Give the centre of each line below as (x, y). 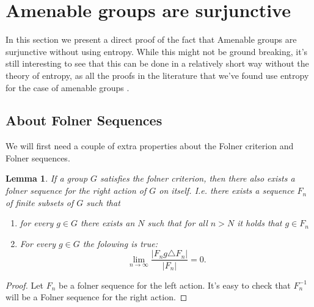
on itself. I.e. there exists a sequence (227, 190)
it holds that (260, 223)
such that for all (177, 223)
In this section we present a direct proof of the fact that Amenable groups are (151, 39)
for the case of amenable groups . (68, 87)
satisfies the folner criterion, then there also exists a (198, 178)
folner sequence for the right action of (76, 190)
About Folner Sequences (84, 120)
